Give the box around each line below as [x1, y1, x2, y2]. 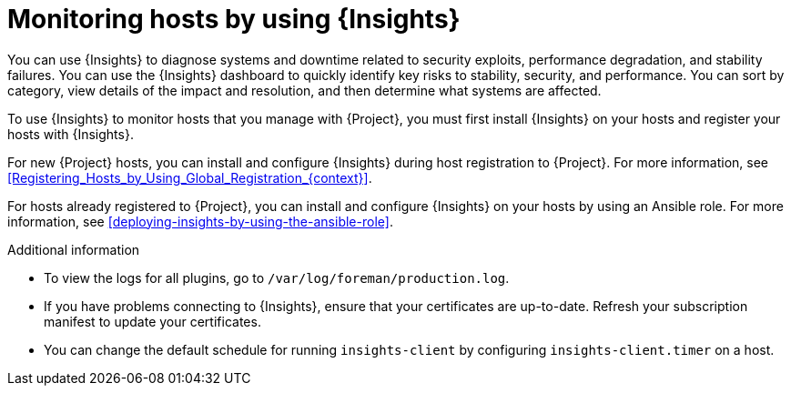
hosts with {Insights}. [7, 126, 134, 142]
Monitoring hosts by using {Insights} [7, 4, 461, 35]
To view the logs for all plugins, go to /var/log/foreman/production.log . [44, 269, 510, 286]
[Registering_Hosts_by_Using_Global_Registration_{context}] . [7, 169, 372, 186]
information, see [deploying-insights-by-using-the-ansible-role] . [7, 213, 393, 229]
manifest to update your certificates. [44, 313, 261, 329]
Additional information [7, 241, 140, 257]
